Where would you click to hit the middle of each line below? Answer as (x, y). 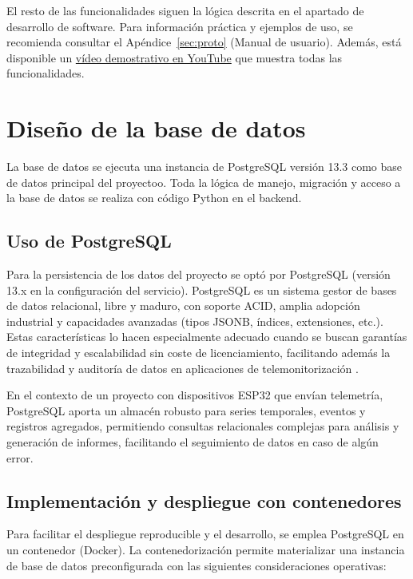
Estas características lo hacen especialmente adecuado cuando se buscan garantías (207, 337)
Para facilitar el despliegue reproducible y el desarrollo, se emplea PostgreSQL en (205, 534)
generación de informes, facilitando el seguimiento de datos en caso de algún (193, 442)
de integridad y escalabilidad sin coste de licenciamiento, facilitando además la (199, 353)
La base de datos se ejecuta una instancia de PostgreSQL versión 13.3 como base (205, 167)
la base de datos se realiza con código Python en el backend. (154, 198)
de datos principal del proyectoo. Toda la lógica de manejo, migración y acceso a (204, 182)
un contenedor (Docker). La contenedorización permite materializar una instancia (206, 549)
